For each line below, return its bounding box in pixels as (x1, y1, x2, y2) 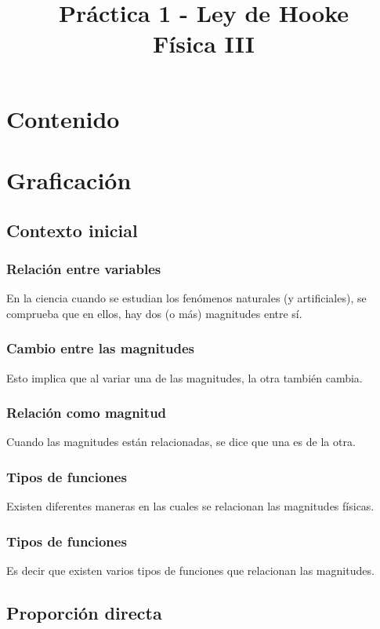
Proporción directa (6, 600, 162, 624)
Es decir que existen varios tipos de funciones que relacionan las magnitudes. (6, 561, 375, 578)
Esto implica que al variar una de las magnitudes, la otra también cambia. (6, 369, 363, 386)
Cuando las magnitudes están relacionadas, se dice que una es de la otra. (6, 433, 356, 450)
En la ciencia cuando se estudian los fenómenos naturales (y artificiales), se (6, 290, 367, 306)
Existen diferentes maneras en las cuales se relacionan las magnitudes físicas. (6, 498, 375, 514)
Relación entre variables (6, 258, 161, 278)
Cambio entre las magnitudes (6, 338, 194, 358)
